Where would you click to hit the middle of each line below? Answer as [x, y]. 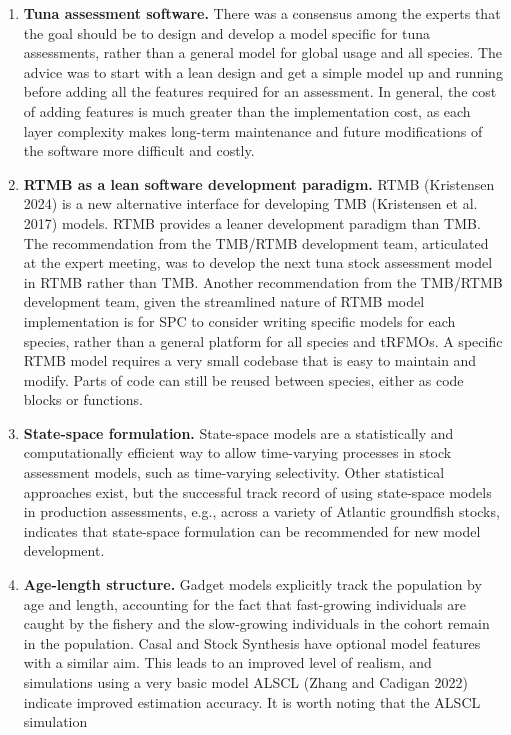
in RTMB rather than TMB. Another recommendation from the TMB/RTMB [263, 281]
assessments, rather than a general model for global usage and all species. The [263, 52]
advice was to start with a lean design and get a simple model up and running [263, 71]
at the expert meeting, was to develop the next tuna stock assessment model [258, 262]
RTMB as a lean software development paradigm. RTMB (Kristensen [259, 183]
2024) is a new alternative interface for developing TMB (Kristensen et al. [250, 203]
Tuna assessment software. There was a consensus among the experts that [262, 13]
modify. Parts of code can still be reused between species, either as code [243, 379]
